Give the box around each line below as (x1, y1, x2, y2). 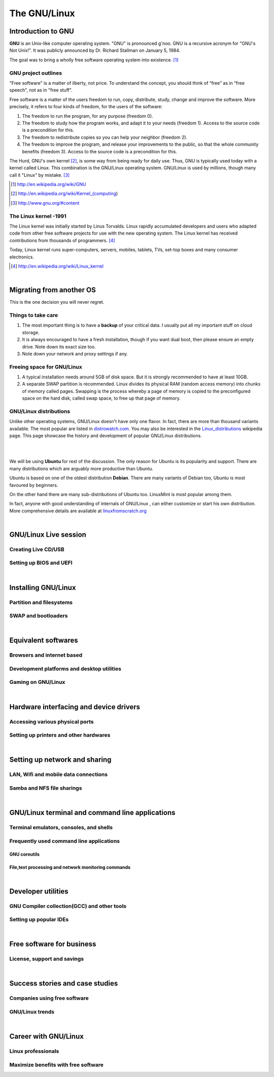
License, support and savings (9, 955, 84, 962)
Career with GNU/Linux (9, 1032, 84, 1041)
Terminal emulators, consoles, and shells (9, 824, 113, 831)
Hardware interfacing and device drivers (9, 702, 141, 711)
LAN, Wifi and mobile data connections (9, 771, 108, 778)
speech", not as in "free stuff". (9, 87, 73, 93)
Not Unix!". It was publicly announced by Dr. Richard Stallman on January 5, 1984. (9, 47, 181, 53)
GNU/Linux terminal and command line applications (9, 808, 176, 817)
